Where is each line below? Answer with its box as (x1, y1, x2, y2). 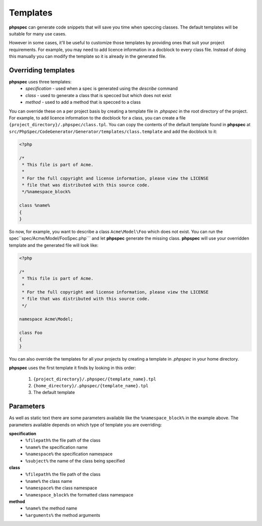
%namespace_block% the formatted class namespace (25, 492, 133, 497)
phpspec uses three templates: (9, 79, 72, 85)
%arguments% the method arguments (25, 512, 100, 518)
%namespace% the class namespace (25, 485, 98, 491)
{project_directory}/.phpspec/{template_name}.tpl (33, 376, 156, 382)
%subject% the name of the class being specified (25, 458, 125, 463)
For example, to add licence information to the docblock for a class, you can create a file (9, 115, 186, 121)
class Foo (19, 330, 43, 336)
